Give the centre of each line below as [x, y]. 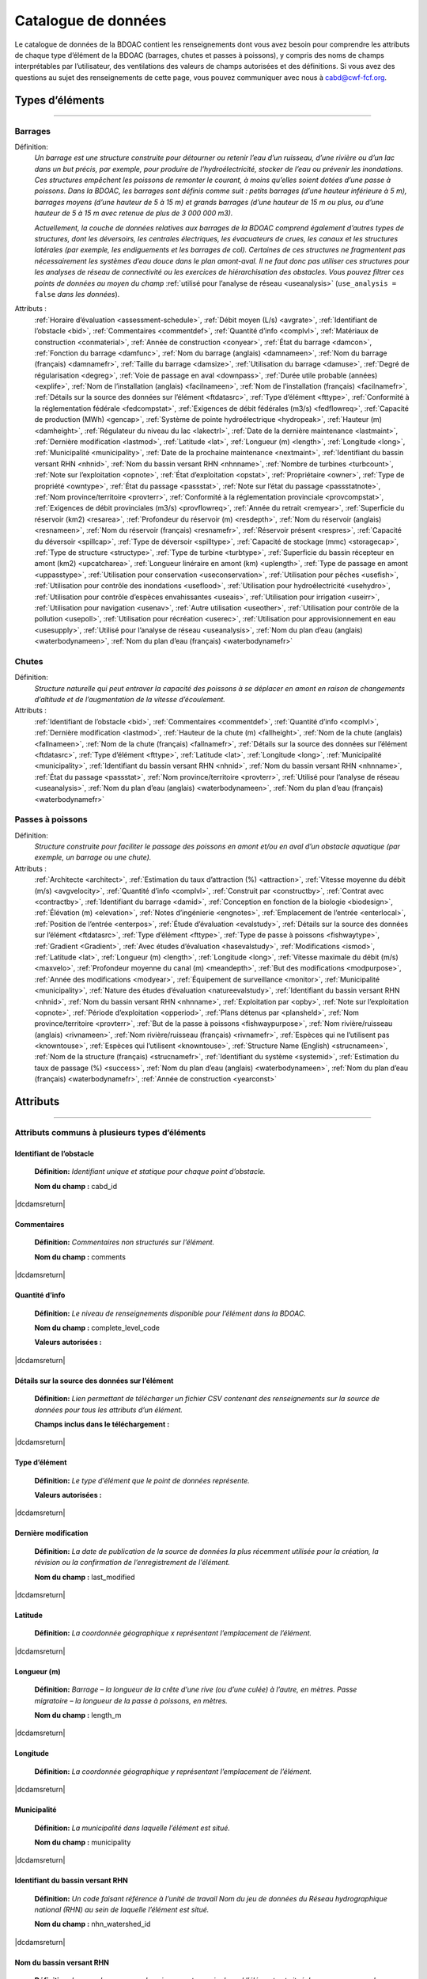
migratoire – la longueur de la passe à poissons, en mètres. [131, 1700]
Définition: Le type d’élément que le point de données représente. [142, 1480]
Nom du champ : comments [80, 1257]
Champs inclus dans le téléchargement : [102, 1424]
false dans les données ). [77, 294]
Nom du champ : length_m [78, 1715]
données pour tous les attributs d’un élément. [109, 1410]
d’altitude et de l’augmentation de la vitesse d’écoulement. [130, 699]
